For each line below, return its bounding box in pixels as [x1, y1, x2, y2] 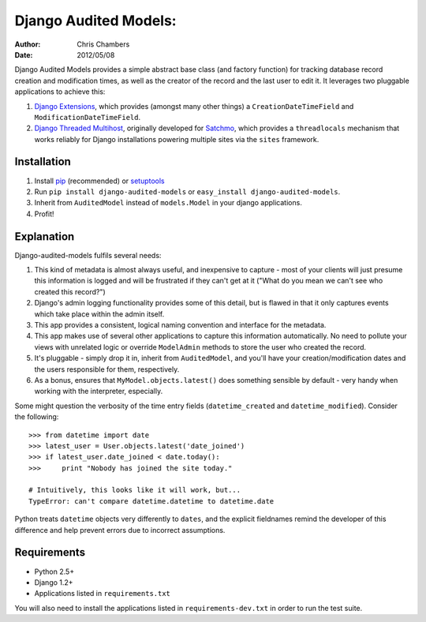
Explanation [14, 230, 75, 243]
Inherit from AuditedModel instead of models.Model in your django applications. [34, 198, 303, 208]
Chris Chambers [77, 39, 130, 49]
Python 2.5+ [34, 567, 75, 576]
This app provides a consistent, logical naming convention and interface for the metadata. [34, 320, 327, 329]
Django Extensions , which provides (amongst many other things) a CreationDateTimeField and [34, 101, 354, 111]
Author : [14, 39, 41, 49]
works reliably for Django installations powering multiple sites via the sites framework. [34, 134, 319, 144]
